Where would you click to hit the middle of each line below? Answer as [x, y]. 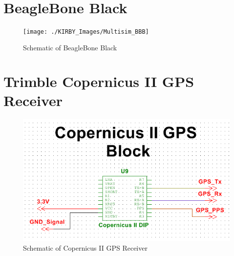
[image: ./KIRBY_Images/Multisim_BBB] [86, 32]
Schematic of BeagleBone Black [70, 47]
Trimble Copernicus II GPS [99, 81]
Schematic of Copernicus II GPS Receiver [85, 247]
